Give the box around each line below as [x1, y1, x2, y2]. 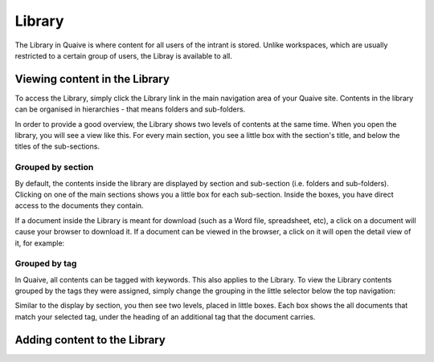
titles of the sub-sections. [14, 141, 100, 152]
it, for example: [14, 238, 65, 248]
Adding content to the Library [14, 333, 166, 347]
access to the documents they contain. [14, 201, 144, 210]
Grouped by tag [14, 258, 77, 269]
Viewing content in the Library [14, 72, 170, 86]
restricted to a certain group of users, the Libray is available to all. [14, 51, 232, 60]
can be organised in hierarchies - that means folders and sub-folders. [14, 104, 246, 114]
